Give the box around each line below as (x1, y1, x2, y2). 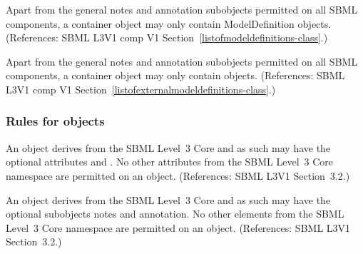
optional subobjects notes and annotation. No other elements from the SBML (6, 206, 344, 221)
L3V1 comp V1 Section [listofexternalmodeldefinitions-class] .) (6, 81, 276, 96)
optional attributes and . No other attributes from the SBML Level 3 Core (6, 154, 334, 169)
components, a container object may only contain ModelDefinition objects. (6, 16, 332, 31)
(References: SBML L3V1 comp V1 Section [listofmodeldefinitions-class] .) (6, 30, 328, 45)
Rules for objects (6, 112, 105, 130)
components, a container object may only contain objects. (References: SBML (6, 68, 345, 83)
